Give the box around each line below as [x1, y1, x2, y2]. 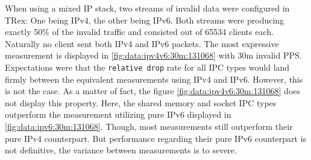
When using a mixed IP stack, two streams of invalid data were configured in [5, 2, 290, 14]
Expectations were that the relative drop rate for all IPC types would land [5, 60, 290, 73]
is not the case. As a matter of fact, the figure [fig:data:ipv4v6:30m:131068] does [5, 85, 301, 97]
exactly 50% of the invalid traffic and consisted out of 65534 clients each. [5, 25, 274, 38]
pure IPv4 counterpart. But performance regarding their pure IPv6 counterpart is [5, 132, 307, 144]
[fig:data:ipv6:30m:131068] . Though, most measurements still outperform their [5, 120, 293, 132]
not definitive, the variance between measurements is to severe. [5, 144, 237, 156]
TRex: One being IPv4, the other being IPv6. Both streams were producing [5, 13, 284, 26]
